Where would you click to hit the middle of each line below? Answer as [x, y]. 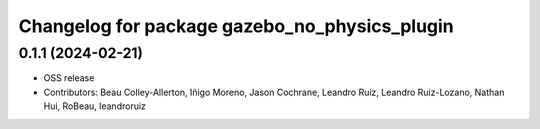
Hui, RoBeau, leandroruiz [95, 106]
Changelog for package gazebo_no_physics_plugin [236, 26]
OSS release [69, 78]
